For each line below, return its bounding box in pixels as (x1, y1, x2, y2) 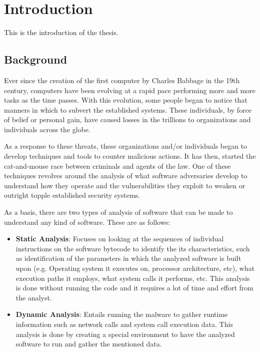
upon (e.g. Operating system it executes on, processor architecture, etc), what (15, 263, 255, 273)
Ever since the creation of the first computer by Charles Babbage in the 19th (4, 75, 240, 85)
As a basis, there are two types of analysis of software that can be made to (4, 207, 233, 217)
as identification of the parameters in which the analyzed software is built (15, 253, 241, 263)
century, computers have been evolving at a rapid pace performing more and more (4, 85, 255, 95)
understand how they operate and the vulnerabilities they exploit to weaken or (4, 180, 245, 190)
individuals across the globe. (4, 124, 90, 134)
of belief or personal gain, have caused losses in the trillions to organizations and (4, 114, 251, 125)
